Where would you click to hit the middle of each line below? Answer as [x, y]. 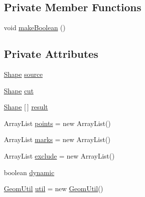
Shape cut [19, 90]
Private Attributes [51, 54]
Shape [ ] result [26, 107]
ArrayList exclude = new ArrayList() [59, 155]
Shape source [23, 74]
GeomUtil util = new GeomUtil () [54, 188]
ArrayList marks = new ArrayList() [57, 139]
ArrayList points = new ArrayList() [57, 123]
